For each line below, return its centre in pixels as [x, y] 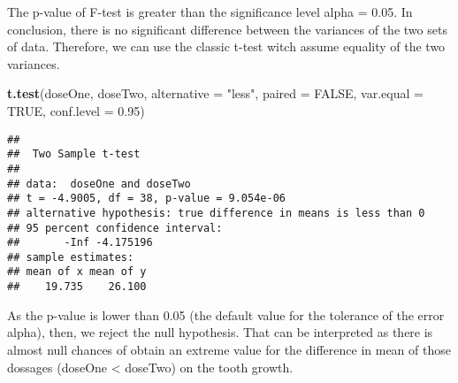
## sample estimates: [71, 257]
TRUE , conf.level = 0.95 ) [76, 110]
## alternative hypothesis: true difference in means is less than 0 [216, 213]
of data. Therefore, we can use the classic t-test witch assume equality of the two [226, 46]
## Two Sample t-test [74, 154]
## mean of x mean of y [77, 272]
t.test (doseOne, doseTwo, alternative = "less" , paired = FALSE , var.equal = [215, 93]
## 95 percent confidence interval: [115, 228]
